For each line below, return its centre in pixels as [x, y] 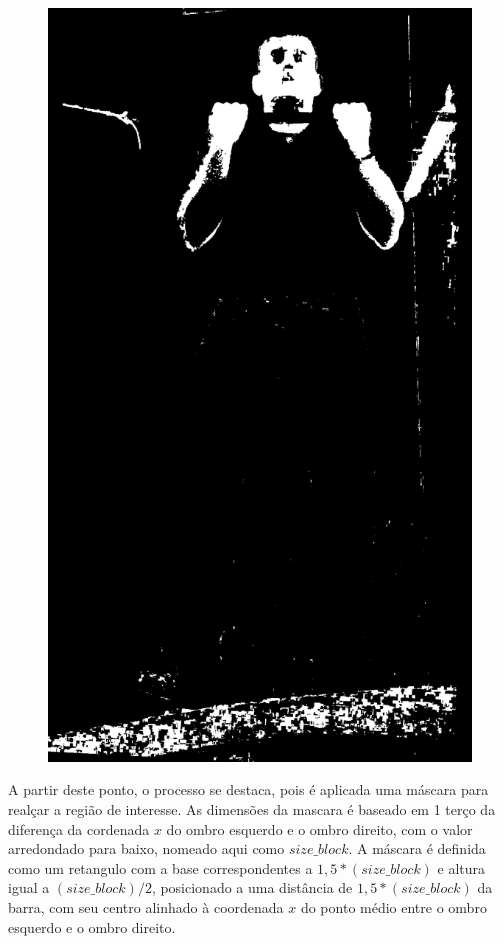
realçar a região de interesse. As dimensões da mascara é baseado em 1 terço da [252, 808]
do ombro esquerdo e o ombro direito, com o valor [319, 828]
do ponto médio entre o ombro [393, 906]
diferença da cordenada [79, 828]
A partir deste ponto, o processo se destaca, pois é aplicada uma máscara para [248, 789]
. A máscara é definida [417, 848]
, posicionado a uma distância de [252, 887]
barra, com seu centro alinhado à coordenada [146, 906]
